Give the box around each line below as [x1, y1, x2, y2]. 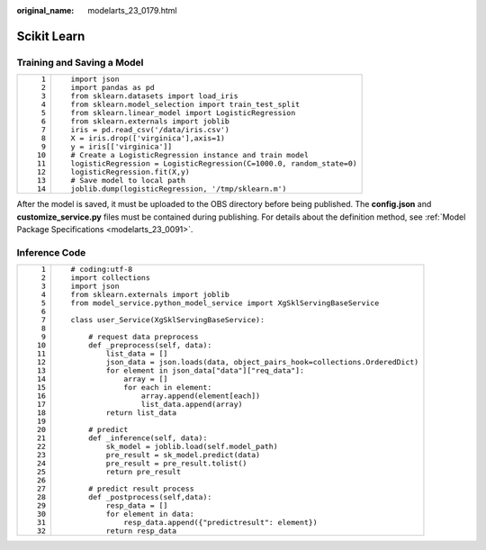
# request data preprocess [88, 332, 199, 342]
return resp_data [105, 527, 177, 536]
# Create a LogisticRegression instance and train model [70, 150, 310, 160]
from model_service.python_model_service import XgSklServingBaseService [70, 298, 380, 308]
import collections [70, 273, 150, 283]
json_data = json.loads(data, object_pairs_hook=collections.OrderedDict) [105, 357, 419, 367]
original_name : [16, 5, 75, 15]
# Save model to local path [70, 176, 186, 185]
